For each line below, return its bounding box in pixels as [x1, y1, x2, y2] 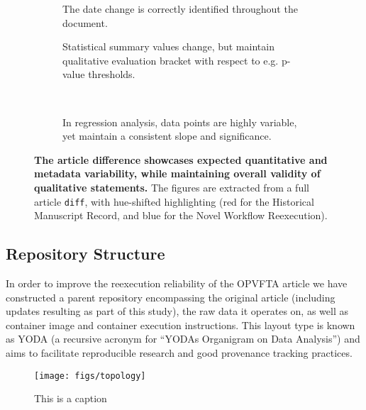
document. [62, 15, 108, 30]
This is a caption [34, 391, 107, 406]
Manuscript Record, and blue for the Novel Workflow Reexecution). [34, 208, 328, 223]
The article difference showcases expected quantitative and [34, 152, 328, 167]
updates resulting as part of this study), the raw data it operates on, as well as [6, 304, 348, 318]
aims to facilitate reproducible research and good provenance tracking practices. [6, 345, 353, 360]
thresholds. [88, 67, 135, 82]
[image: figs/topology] [34, 370, 146, 381]
